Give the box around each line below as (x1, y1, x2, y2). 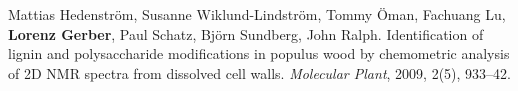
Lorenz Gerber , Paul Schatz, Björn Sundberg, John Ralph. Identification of (8, 23, 484, 44)
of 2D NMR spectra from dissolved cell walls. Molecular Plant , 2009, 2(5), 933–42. (8, 62, 511, 83)
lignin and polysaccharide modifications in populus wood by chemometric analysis (8, 43, 510, 64)
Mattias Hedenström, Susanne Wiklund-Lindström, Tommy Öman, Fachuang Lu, (8, 4, 506, 24)
